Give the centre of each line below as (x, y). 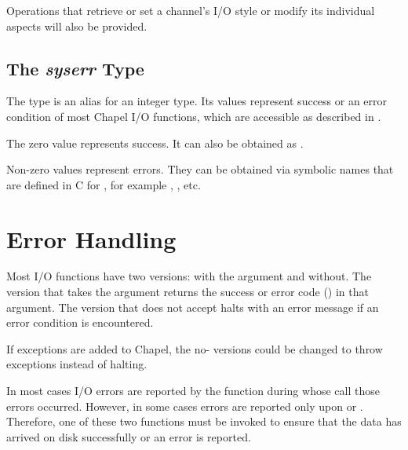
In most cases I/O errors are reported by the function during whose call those (193, 391)
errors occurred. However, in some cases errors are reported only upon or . (185, 406)
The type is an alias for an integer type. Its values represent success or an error (197, 101)
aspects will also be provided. (77, 26)
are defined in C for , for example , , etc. (104, 184)
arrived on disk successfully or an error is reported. (129, 436)
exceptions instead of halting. (77, 364)
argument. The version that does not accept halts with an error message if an (193, 307)
